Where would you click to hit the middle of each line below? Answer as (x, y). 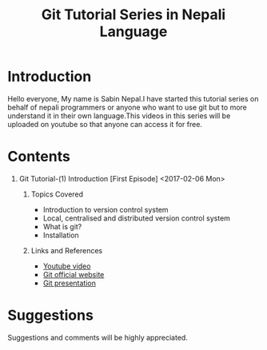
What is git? (62, 226)
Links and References (67, 250)
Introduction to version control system (106, 209)
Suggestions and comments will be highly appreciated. (98, 337)
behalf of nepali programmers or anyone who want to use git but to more (127, 107)
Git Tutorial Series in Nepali (133, 15)
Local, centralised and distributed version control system (137, 218)
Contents (39, 157)
